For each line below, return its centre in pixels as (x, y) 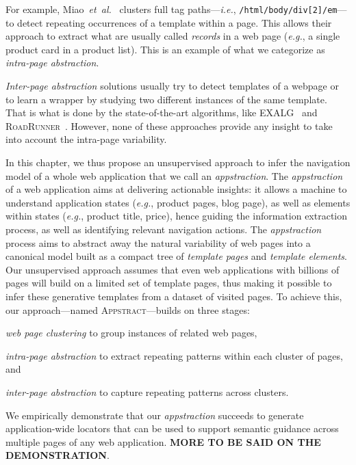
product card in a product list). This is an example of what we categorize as (165, 49)
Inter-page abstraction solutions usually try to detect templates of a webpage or (172, 86)
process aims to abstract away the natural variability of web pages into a (158, 242)
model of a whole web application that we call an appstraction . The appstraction (174, 175)
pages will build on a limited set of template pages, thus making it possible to (169, 283)
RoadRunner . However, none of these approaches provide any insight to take (169, 125)
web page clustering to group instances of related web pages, (131, 333)
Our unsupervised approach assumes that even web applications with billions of (173, 269)
